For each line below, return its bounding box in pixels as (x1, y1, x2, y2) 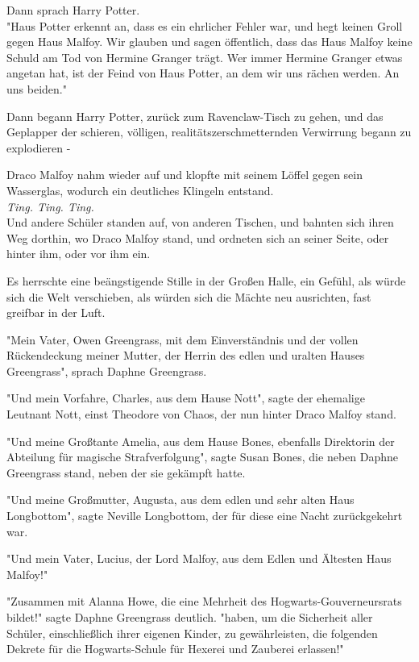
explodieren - (6, 139, 71, 156)
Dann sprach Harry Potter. (6, 2, 140, 18)
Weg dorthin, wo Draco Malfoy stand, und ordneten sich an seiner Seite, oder (6, 229, 389, 246)
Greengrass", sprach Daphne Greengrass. (6, 362, 207, 379)
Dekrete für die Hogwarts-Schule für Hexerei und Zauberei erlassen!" (6, 640, 344, 657)
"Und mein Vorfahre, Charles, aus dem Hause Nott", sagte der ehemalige (6, 389, 365, 406)
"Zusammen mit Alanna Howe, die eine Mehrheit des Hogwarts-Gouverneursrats (6, 593, 402, 610)
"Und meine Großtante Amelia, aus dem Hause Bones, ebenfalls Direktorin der (6, 432, 395, 449)
